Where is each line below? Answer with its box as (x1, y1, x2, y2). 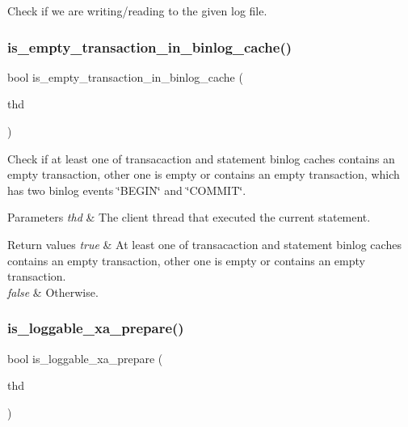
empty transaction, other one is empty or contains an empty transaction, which (7, 166, 400, 183)
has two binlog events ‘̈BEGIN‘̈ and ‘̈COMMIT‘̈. (7, 181, 246, 198)
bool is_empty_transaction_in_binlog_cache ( (7, 68, 243, 85)
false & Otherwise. (7, 283, 99, 300)
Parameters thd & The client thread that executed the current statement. (7, 209, 371, 226)
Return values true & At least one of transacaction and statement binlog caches (7, 235, 402, 252)
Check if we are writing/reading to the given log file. (7, 2, 267, 19)
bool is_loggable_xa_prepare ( (7, 349, 163, 366)
